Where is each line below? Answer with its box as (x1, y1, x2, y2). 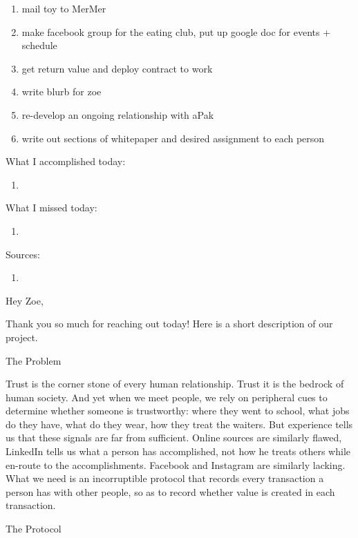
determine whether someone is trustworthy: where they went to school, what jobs (6, 403, 350, 418)
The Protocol (6, 521, 62, 536)
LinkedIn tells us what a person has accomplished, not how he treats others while (6, 444, 350, 459)
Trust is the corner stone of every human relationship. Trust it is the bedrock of (6, 376, 344, 391)
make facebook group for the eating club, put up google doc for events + (21, 24, 331, 39)
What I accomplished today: (6, 154, 126, 169)
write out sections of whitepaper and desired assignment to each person (21, 131, 325, 145)
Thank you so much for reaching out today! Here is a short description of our (6, 316, 333, 331)
